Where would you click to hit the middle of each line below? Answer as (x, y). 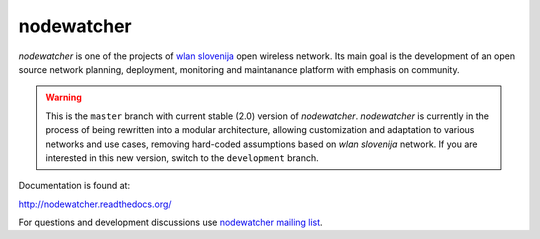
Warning (63, 97)
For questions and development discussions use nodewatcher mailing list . (171, 222)
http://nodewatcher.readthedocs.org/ (95, 204)
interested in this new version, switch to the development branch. (182, 157)
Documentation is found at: (74, 186)
